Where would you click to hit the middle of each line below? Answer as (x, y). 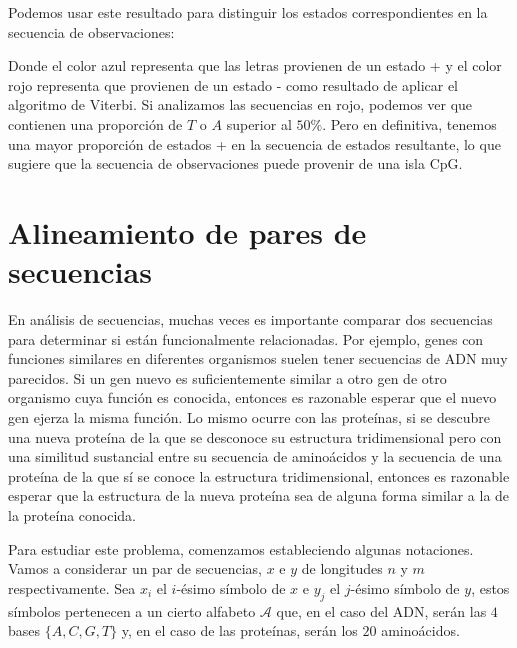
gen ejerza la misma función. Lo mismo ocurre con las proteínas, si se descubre (249, 417)
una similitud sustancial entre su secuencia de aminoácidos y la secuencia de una (255, 456)
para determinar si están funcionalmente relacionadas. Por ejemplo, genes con (246, 338)
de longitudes (342, 568)
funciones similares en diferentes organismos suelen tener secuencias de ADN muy (258, 358)
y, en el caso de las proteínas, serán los (239, 630)
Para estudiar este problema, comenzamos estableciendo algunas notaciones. (241, 548)
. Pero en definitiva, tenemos (409, 123)
